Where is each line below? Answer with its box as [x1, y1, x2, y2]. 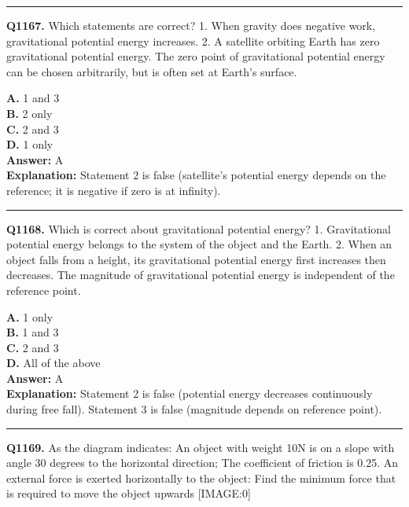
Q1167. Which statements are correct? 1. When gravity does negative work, [6, 17, 376, 33]
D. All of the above [6, 355, 101, 371]
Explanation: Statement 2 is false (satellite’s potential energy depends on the [6, 167, 386, 183]
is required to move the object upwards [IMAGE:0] [6, 485, 251, 501]
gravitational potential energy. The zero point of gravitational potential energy [6, 48, 385, 64]
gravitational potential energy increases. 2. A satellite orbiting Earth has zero [6, 32, 380, 49]
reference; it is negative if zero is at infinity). [6, 182, 221, 198]
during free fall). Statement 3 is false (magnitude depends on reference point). [6, 401, 382, 417]
